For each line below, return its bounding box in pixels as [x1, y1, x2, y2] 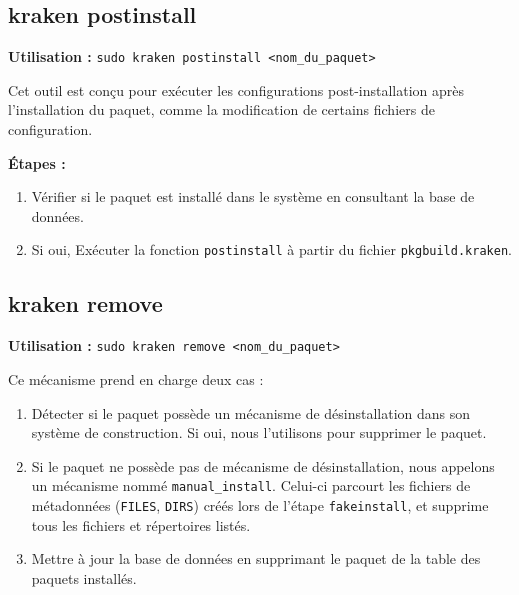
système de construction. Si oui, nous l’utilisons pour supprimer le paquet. [31, 422, 487, 443]
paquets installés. [31, 567, 137, 588]
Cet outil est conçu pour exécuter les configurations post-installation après [8, 79, 465, 100]
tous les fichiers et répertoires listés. [31, 514, 251, 535]
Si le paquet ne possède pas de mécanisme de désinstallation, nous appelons [31, 455, 495, 476]
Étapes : [8, 152, 66, 173]
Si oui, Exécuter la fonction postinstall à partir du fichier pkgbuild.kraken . [31, 239, 512, 260]
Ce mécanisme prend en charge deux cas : [8, 368, 264, 389]
